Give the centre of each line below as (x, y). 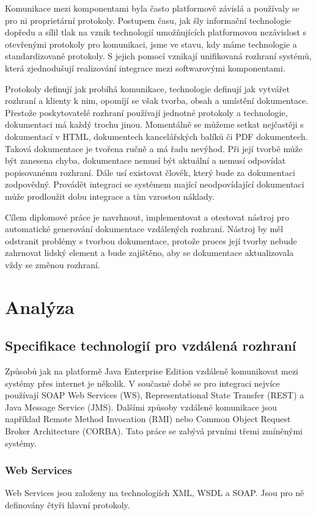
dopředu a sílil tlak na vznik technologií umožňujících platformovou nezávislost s (156, 32)
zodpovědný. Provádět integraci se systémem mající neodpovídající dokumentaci (155, 184)
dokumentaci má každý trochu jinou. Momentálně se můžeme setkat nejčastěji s (154, 124)
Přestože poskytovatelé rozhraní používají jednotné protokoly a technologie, (146, 112)
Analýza (40, 306)
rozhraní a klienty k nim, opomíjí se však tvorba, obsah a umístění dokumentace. (157, 100)
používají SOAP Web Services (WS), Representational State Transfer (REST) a (155, 395)
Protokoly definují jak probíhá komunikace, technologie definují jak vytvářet (147, 88)
